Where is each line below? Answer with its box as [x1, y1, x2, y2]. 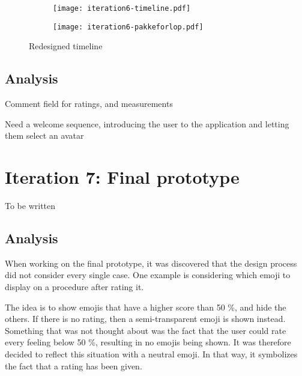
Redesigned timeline [29, 40, 103, 52]
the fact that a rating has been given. [5, 359, 142, 372]
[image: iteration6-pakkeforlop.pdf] [53, 22, 204, 31]
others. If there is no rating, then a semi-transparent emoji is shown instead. [5, 312, 286, 325]
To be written [5, 199, 56, 212]
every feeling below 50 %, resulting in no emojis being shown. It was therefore [5, 336, 291, 348]
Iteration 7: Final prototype [5, 165, 240, 189]
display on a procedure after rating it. [5, 280, 144, 293]
